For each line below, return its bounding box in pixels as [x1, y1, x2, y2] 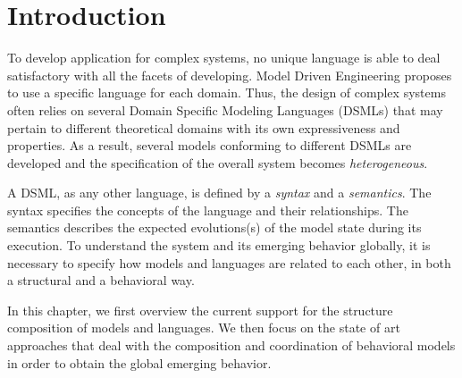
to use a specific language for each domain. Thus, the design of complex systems [7, 83, 446, 102]
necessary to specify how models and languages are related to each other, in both [7, 253, 451, 272]
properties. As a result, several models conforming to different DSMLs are [7, 136, 412, 155]
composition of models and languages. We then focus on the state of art [7, 318, 400, 337]
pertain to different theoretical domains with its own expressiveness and [7, 118, 400, 137]
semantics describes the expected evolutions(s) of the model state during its [7, 218, 422, 237]
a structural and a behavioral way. [7, 271, 195, 290]
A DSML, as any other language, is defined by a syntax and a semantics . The [7, 183, 432, 202]
